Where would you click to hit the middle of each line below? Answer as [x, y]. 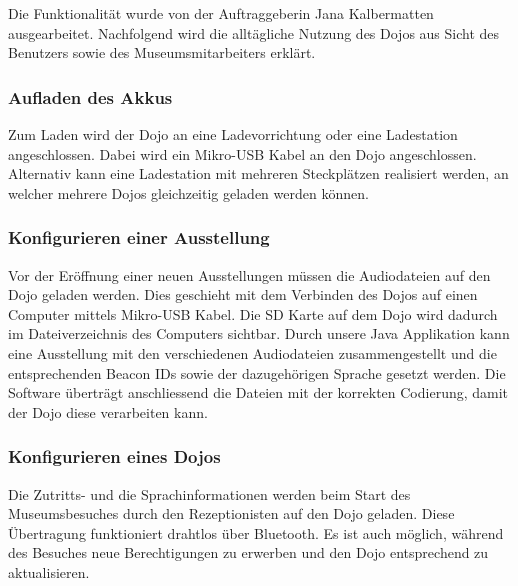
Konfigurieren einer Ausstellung [139, 237]
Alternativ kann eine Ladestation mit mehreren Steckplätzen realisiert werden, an [258, 173]
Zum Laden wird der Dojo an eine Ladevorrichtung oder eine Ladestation [233, 134]
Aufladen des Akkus [90, 96]
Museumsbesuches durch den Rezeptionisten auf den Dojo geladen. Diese [231, 513]
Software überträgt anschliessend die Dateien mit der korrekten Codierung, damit [258, 392]
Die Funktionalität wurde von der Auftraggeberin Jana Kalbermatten [221, 13]
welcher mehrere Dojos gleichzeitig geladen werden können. [188, 192]
